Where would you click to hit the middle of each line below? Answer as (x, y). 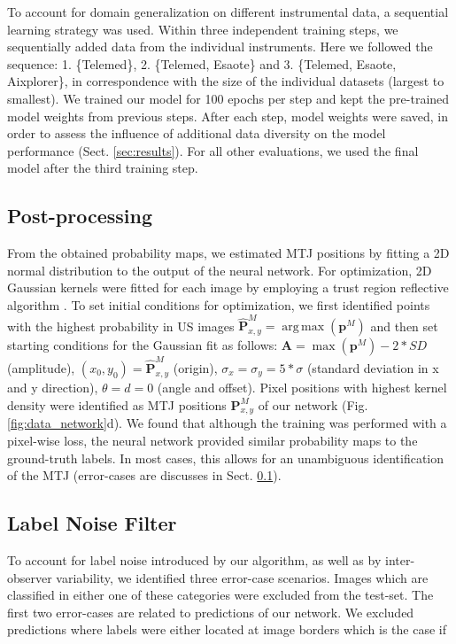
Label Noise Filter (92, 523)
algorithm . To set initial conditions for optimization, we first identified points (219, 304)
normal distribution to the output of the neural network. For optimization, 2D (220, 270)
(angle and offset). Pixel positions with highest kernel (302, 387)
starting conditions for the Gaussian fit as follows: (143, 345)
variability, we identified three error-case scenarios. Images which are (242, 577)
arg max (303, 327)
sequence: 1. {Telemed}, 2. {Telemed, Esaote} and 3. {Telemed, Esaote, (202, 63)
